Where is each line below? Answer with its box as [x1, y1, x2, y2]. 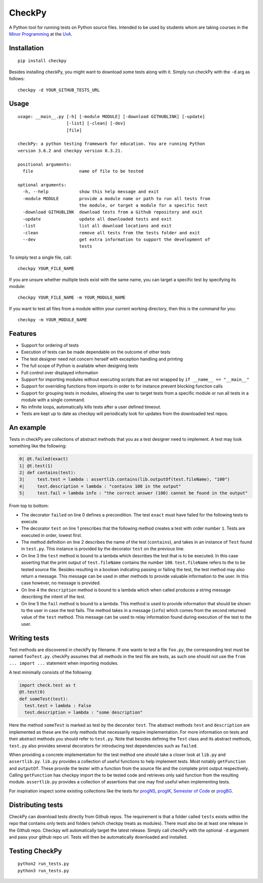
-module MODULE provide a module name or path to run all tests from [22, 196, 210, 201]
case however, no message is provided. [21, 580, 101, 586]
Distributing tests [9, 801, 63, 809]
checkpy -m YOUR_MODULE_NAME [18, 317, 87, 323]
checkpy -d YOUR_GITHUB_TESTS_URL [18, 87, 100, 93]
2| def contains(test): [19, 470, 76, 475]
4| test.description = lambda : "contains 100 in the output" [19, 483, 181, 489]
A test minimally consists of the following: [9, 669, 93, 675]
